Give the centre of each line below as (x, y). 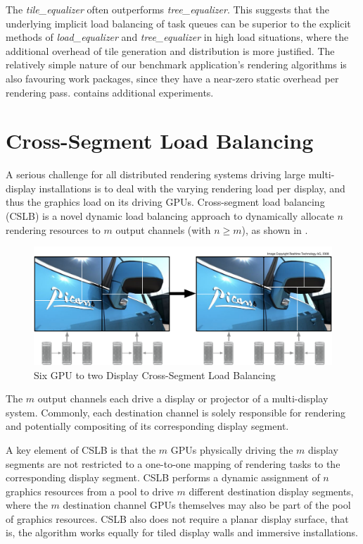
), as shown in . (275, 229)
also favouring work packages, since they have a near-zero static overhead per (172, 78)
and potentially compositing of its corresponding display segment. (147, 426)
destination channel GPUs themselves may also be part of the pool (207, 505)
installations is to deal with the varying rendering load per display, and (192, 188)
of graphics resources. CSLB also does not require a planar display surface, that (177, 518)
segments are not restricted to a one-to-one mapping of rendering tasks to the (173, 463)
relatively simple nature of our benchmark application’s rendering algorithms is (176, 64)
